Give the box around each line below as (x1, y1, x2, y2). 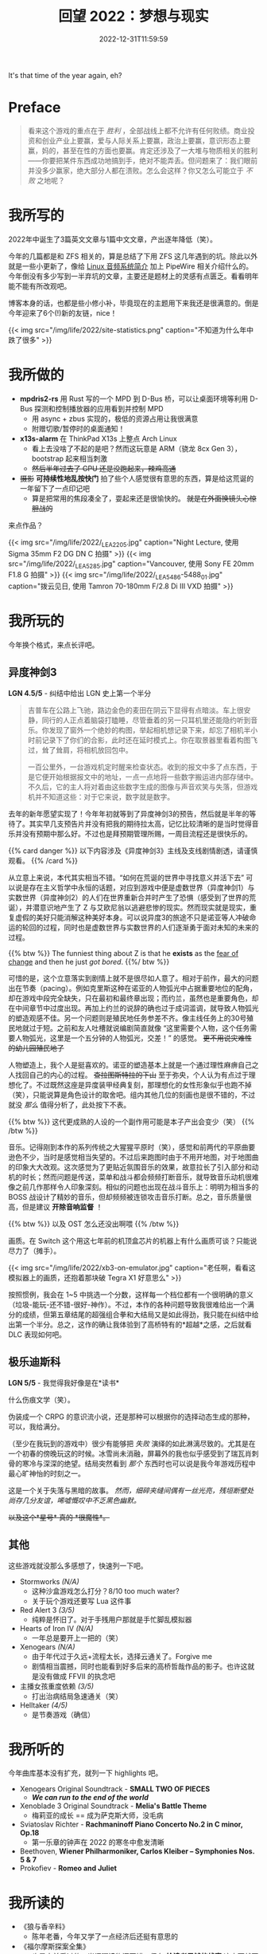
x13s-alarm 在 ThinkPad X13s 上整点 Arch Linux (19, 434, 177, 443)
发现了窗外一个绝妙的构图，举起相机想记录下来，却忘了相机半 (48, 725, 251, 734)
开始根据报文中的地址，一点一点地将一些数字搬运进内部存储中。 (48, 772, 258, 781)
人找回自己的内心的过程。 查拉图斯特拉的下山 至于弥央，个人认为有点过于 (8, 1070, 249, 1079)
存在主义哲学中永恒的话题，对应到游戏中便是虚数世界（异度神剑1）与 (29, 883, 255, 892)
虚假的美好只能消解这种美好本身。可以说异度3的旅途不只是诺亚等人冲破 (14, 912, 250, 922)
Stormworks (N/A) (19, 1576, 79, 1586)
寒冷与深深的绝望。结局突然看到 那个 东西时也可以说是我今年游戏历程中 (21, 1458, 256, 1468)
